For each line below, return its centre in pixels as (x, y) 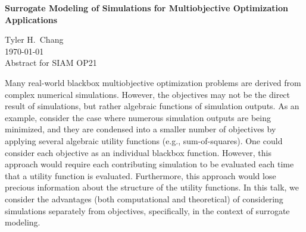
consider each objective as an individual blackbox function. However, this (138, 152)
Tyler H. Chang (34, 39)
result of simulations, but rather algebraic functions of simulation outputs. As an (152, 106)
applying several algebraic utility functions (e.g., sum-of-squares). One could (144, 140)
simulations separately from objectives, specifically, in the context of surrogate (147, 210)
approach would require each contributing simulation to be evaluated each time (149, 164)
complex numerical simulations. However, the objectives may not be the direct (148, 94)
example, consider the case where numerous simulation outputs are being (138, 117)
